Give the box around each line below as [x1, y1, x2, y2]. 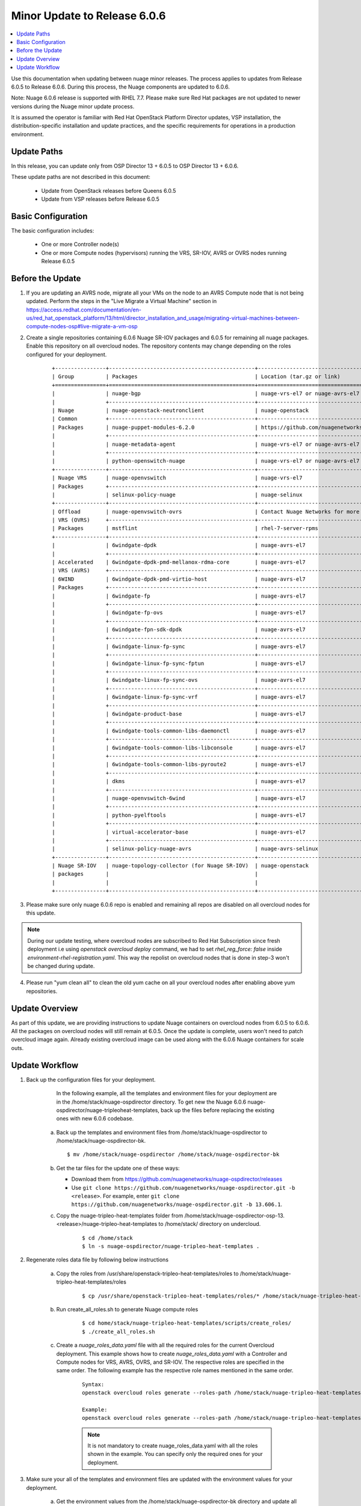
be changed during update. [27, 962, 95, 969]
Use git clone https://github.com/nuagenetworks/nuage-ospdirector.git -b [71, 1184, 295, 1191]
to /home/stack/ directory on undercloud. [158, 1220, 261, 1228]
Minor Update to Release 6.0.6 [11, 9, 166, 22]
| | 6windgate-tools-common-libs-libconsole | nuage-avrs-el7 [52, 744, 306, 751]
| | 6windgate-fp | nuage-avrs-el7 [52, 592, 306, 599]
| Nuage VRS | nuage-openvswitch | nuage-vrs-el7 [52, 475, 303, 481]
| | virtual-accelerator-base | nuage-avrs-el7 [52, 828, 306, 836]
